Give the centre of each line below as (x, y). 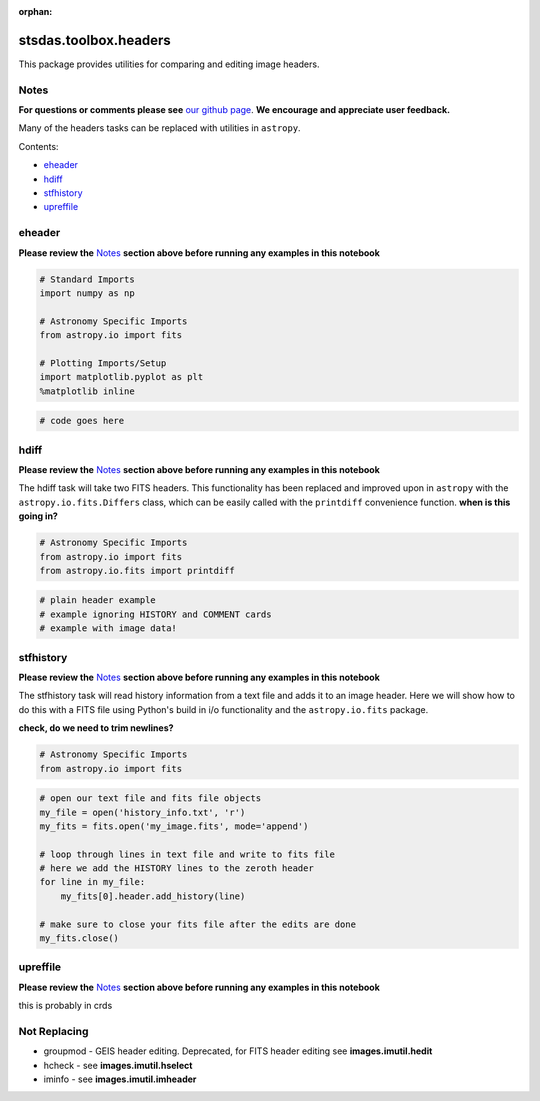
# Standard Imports (87, 279)
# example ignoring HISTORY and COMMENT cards (155, 614)
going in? (38, 516)
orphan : (35, 11)
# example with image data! (108, 628)
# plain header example (98, 600)
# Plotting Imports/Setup (103, 363)
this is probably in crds (65, 1006)
